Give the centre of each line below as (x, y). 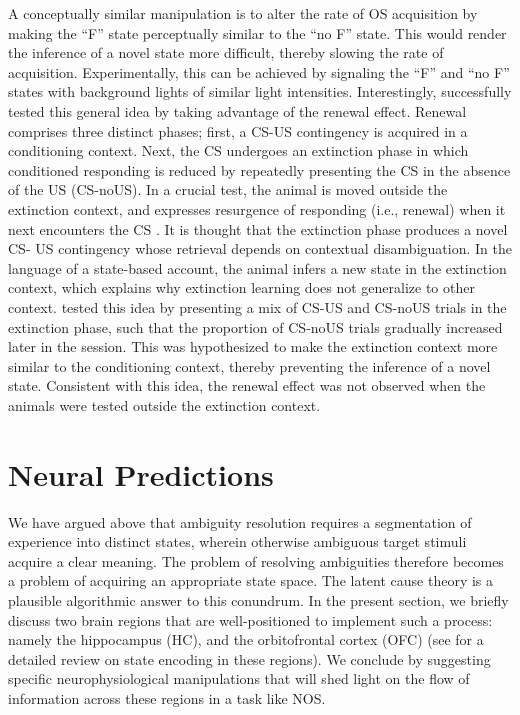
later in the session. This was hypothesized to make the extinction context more (253, 346)
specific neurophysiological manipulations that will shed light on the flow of (239, 678)
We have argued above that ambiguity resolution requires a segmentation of (240, 521)
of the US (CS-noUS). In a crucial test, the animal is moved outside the (228, 189)
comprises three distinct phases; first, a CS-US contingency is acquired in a (238, 130)
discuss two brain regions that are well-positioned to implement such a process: (250, 619)
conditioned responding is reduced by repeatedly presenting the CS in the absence (259, 169)
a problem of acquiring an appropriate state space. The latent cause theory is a (251, 580)
